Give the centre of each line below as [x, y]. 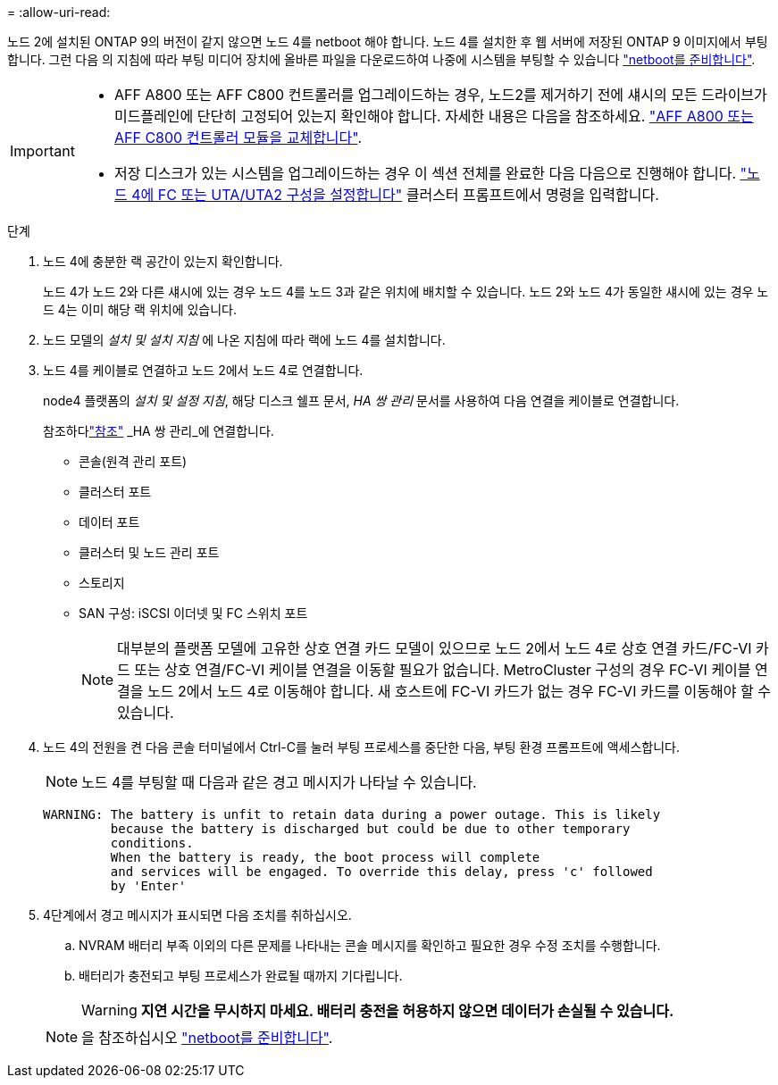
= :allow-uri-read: [59, 12]
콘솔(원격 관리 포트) [133, 461]
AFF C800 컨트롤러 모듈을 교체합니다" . [238, 138]
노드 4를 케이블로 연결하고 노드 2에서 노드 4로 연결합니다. [203, 370]
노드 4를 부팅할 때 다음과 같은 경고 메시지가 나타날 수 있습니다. [279, 782]
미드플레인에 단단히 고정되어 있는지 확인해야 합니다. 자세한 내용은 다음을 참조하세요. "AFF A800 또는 [434, 116]
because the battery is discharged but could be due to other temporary [370, 829]
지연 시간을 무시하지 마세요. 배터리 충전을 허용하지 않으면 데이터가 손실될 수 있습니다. [407, 1011]
